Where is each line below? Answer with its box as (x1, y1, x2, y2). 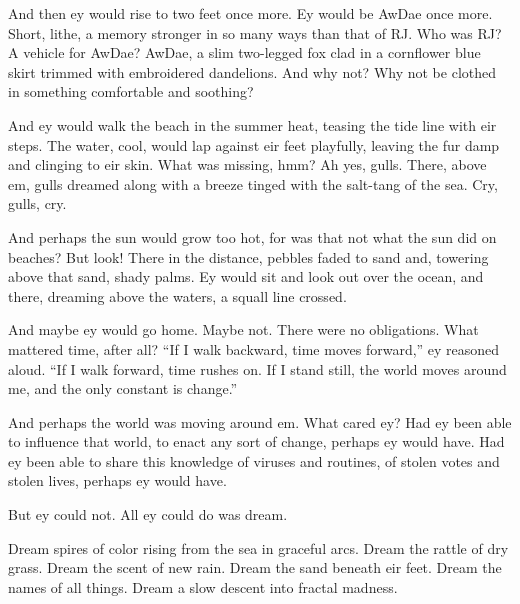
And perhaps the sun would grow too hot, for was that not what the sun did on (8, 226, 497, 247)
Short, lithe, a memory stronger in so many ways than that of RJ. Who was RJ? (8, 22, 502, 43)
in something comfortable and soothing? (8, 81, 254, 102)
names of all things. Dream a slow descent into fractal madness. (8, 576, 398, 597)
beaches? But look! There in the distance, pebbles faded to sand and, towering (8, 246, 489, 267)
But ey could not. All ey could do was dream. (8, 504, 288, 525)
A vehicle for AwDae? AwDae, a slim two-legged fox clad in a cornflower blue (8, 42, 481, 63)
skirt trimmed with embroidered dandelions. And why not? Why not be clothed (8, 61, 497, 82)
